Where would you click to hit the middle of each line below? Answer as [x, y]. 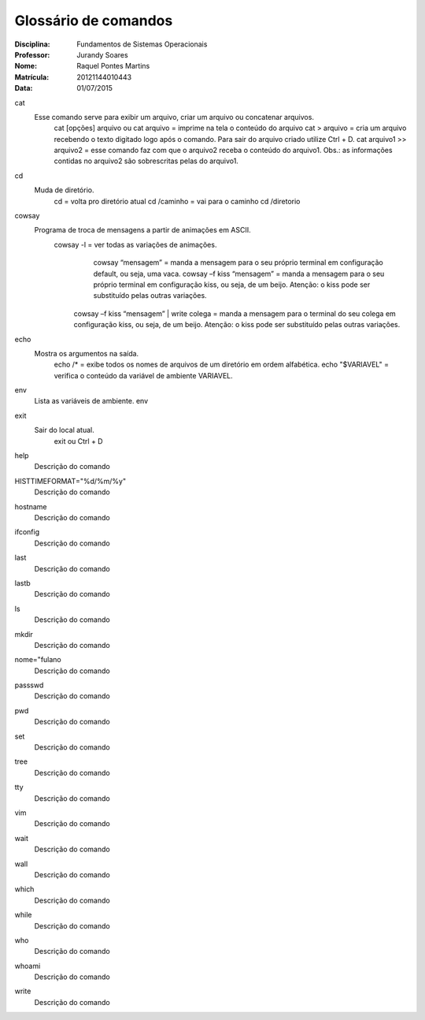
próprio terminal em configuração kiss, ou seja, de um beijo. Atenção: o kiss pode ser [232, 285]
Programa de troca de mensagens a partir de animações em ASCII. [142, 230]
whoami [28, 966]
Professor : [32, 54]
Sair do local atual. [64, 430]
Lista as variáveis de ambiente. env [91, 401]
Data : [24, 88]
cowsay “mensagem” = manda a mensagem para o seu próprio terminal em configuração [238, 262]
